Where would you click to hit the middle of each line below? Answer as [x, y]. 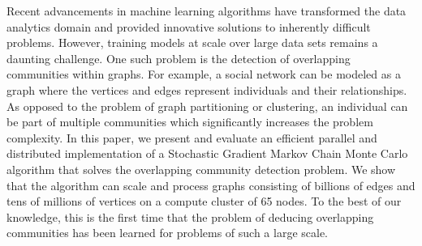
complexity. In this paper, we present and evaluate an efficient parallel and [192, 137]
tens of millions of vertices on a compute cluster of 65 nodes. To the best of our [204, 201]
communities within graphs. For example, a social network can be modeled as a [204, 74]
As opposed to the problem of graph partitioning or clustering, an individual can [207, 106]
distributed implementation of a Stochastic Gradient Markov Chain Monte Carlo [207, 153]
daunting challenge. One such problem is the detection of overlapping [179, 58]
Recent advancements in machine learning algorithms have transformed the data [207, 11]
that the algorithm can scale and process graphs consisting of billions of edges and [211, 185]
